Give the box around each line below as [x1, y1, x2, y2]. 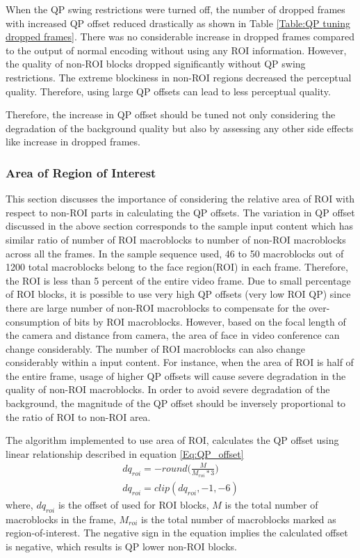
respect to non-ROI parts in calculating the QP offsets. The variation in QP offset [6, 205, 355, 219]
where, [6, 497, 33, 511]
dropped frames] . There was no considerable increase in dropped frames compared [6, 29, 354, 44]
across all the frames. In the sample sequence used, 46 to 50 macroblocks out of [6, 246, 344, 260]
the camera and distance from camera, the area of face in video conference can [6, 328, 340, 342]
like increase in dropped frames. [6, 134, 140, 149]
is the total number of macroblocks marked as [141, 511, 336, 526]
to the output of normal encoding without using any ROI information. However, [6, 42, 347, 57]
